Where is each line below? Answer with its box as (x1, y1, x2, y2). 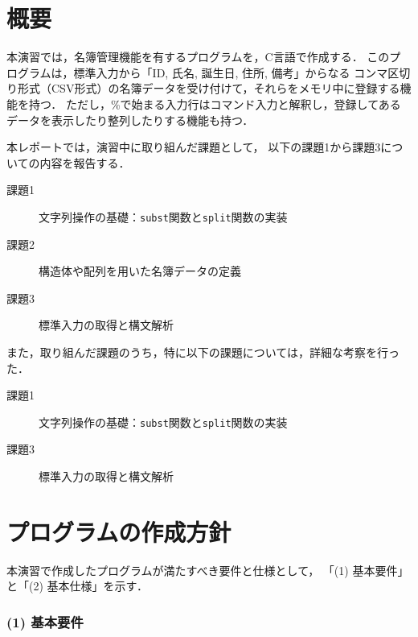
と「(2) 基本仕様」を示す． (6, 577, 148, 594)
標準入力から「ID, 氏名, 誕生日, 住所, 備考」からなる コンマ (73, 64, 388, 81)
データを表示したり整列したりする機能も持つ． (6, 111, 254, 128)
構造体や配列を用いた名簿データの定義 (39, 263, 241, 279)
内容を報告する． (39, 154, 130, 171)
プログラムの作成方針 (6, 515, 232, 548)
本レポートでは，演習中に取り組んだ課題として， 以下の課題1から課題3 (6, 139, 381, 155)
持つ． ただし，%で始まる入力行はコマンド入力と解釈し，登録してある (28, 95, 401, 112)
